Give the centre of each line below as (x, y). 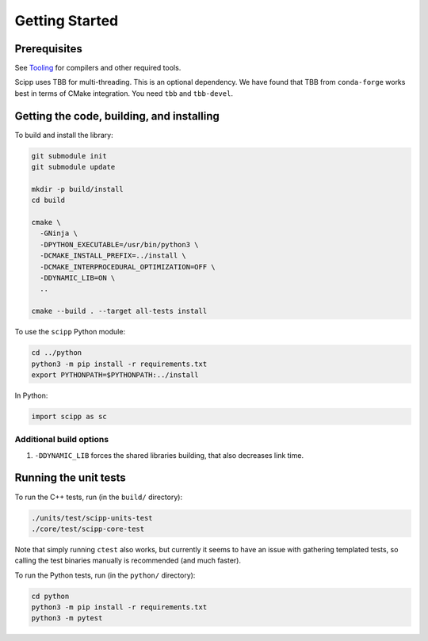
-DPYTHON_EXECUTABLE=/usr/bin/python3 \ (119, 244)
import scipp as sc (69, 416)
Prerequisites (48, 49)
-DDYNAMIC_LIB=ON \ (78, 278)
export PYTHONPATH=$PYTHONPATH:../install (115, 375)
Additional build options (62, 440)
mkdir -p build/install (78, 189)
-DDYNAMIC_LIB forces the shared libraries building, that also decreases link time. (169, 455)
